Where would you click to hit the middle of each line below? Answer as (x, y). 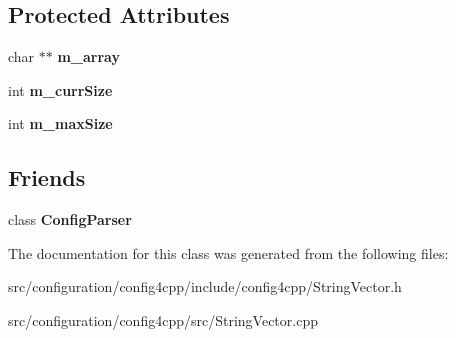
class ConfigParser (70, 219)
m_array (88, 56)
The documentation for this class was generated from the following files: (228, 252)
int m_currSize (60, 89)
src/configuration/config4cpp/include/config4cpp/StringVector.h (205, 286)
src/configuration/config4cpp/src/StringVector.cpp (163, 319)
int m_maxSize (60, 123)
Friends (47, 177)
